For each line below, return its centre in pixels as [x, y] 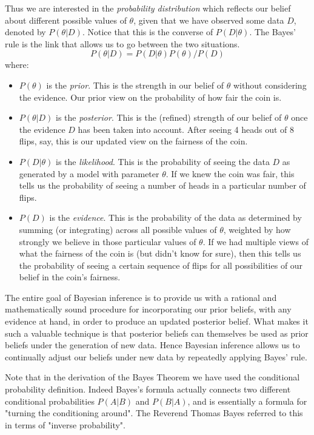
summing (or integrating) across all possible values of [118, 229]
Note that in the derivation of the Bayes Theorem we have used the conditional [152, 377]
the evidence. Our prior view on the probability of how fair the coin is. [150, 97]
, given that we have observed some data [209, 20]
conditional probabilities [50, 401]
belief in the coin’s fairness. [70, 277]
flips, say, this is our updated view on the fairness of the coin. [133, 141]
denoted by [25, 32]
